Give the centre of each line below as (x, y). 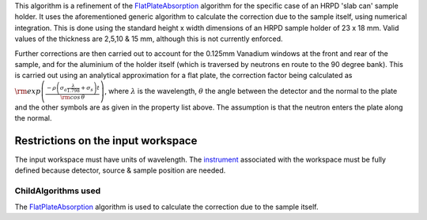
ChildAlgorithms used (58, 191)
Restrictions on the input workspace (106, 141)
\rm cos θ (73, 97)
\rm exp (28, 91)
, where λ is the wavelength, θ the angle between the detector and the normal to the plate (251, 91)
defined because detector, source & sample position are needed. (120, 170)
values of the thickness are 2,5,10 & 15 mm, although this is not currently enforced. (149, 39)
